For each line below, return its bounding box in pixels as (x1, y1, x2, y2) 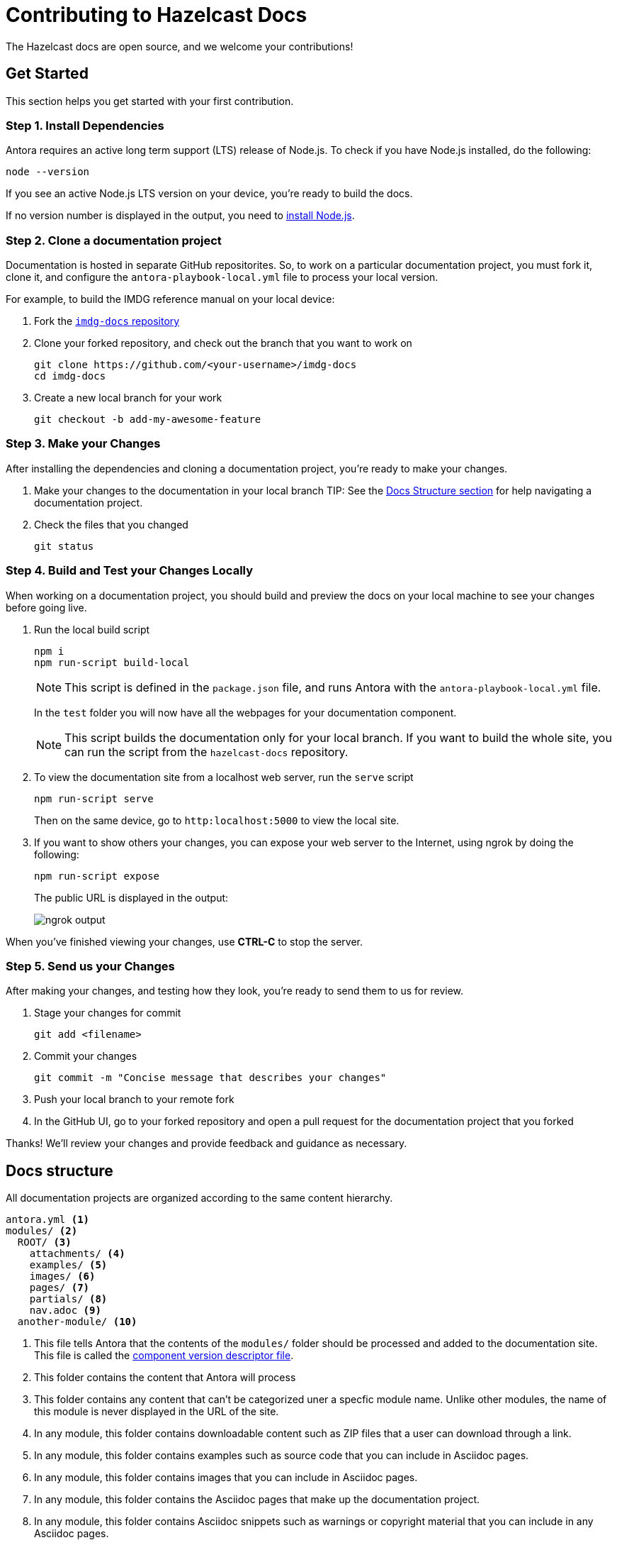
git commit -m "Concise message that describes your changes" (34, 1072, 387, 1084)
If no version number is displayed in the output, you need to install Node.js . (6, 209, 355, 222)
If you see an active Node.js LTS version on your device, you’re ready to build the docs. (6, 187, 413, 200)
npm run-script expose (34, 870, 160, 882)
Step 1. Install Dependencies (6, 118, 164, 133)
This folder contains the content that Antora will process (34, 1371, 296, 1384)
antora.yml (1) (6, 1214, 90, 1226)
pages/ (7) (29, 1282, 90, 1294)
